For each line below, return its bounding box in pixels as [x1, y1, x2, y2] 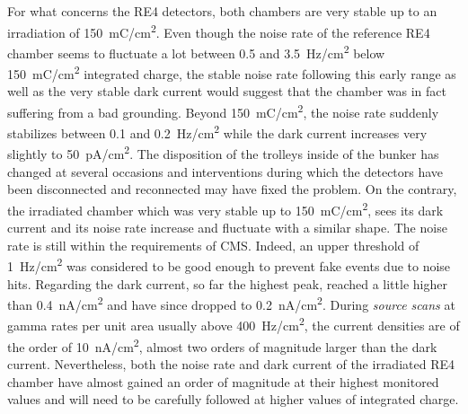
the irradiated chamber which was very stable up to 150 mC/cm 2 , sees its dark [7, 198, 444, 219]
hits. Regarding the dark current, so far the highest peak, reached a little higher [7, 274, 447, 293]
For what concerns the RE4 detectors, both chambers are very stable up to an [7, 2, 437, 20]
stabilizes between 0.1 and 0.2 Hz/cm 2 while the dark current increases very [7, 121, 428, 142]
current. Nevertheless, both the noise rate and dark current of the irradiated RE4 [7, 354, 455, 373]
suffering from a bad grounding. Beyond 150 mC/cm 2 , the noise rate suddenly [7, 100, 439, 121]
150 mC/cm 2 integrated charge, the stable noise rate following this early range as [7, 62, 456, 83]
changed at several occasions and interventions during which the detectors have [7, 162, 444, 181]
